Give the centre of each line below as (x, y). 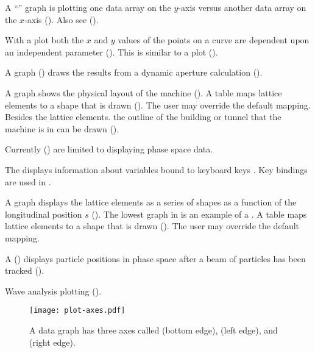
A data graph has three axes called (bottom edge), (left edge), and (154, 330)
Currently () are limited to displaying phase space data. (109, 149)
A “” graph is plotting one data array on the (88, 7)
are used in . (28, 181)
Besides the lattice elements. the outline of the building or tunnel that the (143, 117)
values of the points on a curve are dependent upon (214, 40)
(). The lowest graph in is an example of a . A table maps (199, 214)
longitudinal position (44, 214)
